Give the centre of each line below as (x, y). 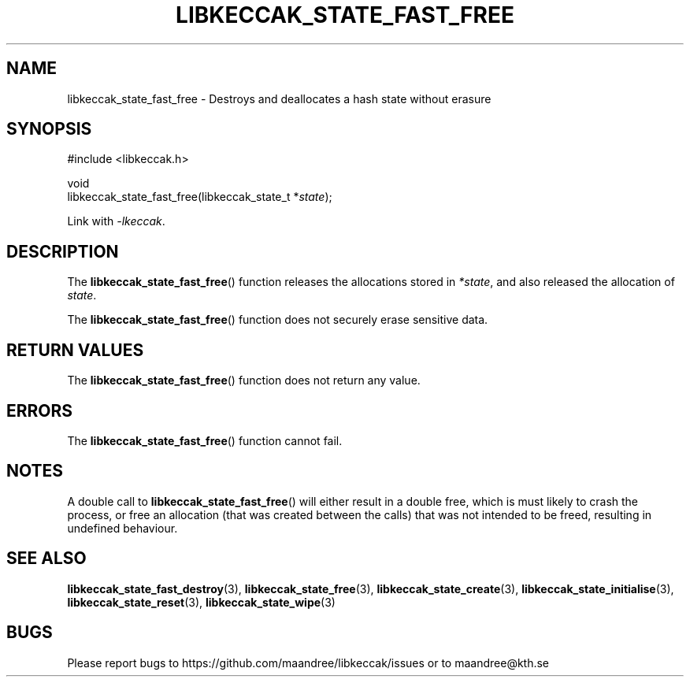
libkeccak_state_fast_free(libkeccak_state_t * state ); (200, 197)
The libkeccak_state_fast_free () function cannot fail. (205, 440)
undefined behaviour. (122, 528)
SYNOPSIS (49, 129)
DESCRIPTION (63, 251)
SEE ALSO (46, 559)
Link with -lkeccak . (116, 221)
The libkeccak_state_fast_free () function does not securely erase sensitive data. (278, 320)
